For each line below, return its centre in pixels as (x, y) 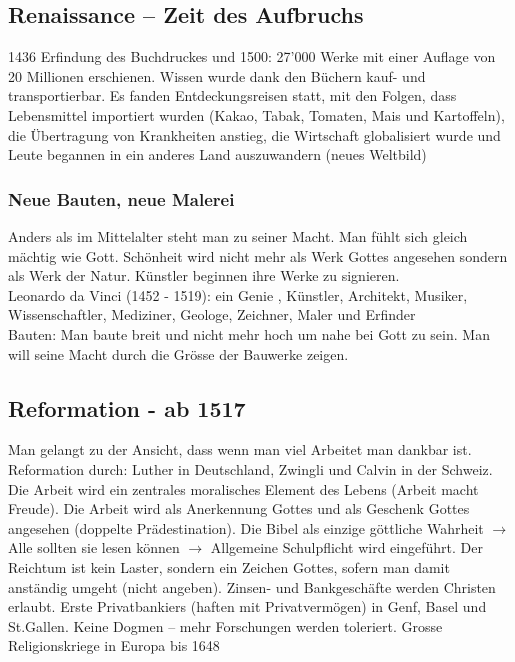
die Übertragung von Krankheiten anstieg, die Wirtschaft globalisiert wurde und (254, 134)
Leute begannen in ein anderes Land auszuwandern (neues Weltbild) (217, 154)
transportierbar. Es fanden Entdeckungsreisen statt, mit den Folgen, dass (232, 95)
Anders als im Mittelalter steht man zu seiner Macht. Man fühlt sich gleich (238, 235)
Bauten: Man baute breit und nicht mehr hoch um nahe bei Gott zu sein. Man (249, 333)
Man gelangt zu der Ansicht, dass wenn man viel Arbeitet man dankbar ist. (240, 449)
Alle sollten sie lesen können (94, 547)
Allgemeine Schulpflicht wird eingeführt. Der (346, 547)
